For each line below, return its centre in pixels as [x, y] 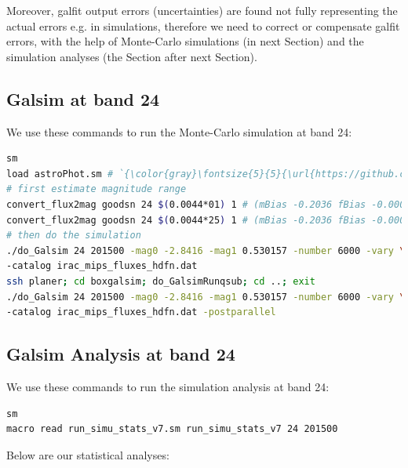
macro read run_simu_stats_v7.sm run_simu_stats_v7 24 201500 [172, 429]
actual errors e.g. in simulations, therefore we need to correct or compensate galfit [203, 25]
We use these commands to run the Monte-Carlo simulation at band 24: [179, 131]
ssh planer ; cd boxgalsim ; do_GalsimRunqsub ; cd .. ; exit [161, 281]
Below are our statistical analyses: [88, 454]
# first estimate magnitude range [97, 189]
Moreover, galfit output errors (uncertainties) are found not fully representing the [202, 10]
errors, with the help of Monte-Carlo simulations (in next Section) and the [185, 41]
